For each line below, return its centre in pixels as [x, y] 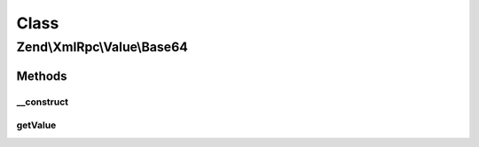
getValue [36, 126]
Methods [42, 76]
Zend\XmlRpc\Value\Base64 [102, 47]
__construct [43, 102]
